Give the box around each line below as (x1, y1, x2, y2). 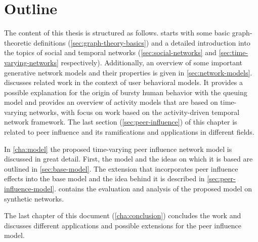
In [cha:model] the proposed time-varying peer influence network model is (4, 143, 232, 154)
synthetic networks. (4, 193, 64, 204)
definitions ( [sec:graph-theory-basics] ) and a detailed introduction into (33, 37, 250, 48)
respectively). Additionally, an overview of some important (61, 57, 243, 67)
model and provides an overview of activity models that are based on (4, 97, 218, 107)
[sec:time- (219, 47, 248, 58)
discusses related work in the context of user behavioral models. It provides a (4, 77, 243, 88)
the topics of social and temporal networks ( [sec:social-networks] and (4, 47, 217, 58)
